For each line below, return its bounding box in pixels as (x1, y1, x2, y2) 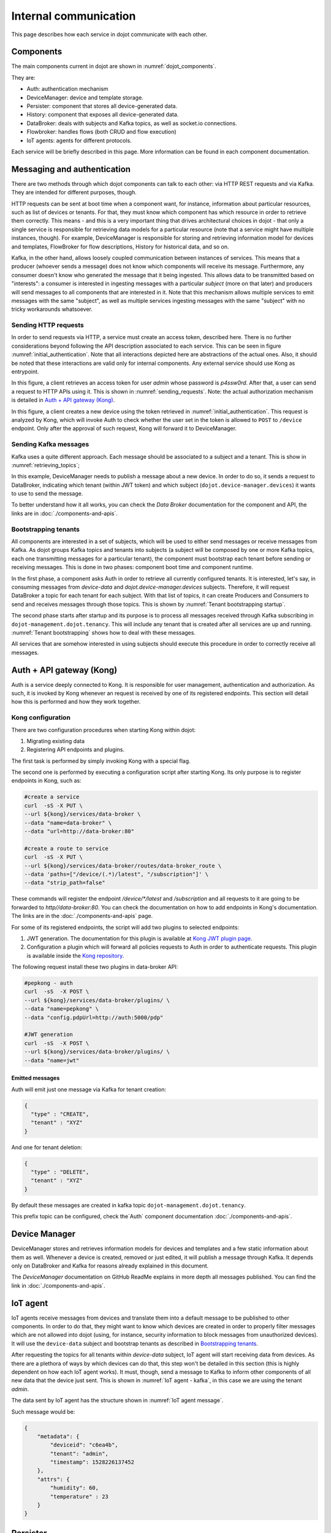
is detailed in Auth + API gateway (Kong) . (11, 396, 115, 404)
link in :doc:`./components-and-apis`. (11, 1282, 105, 1289)
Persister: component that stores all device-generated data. (26, 102, 178, 110)
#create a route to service (24, 845, 108, 852)
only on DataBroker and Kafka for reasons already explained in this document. (11, 1262, 209, 1269)
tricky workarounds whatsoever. (11, 305, 93, 313)
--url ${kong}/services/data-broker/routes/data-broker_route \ (24, 862, 222, 869)
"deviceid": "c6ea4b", (50, 1442, 119, 1448)
